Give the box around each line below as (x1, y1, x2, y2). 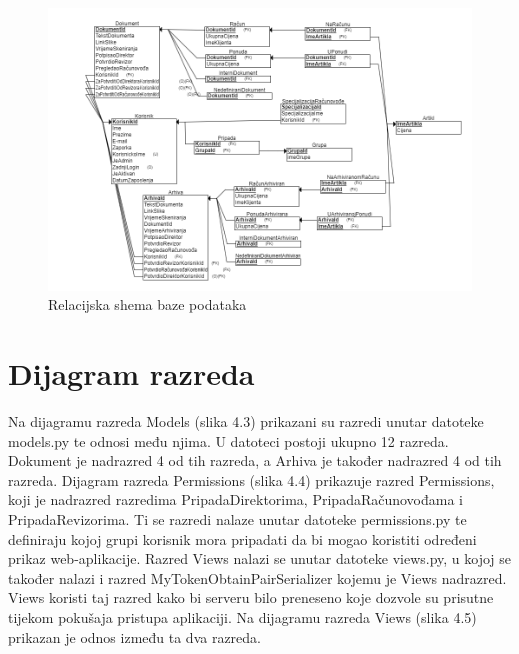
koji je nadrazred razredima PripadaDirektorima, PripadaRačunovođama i (8, 489, 463, 510)
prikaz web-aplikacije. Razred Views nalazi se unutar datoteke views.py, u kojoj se (8, 548, 512, 569)
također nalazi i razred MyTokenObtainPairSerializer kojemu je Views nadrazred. (8, 567, 507, 588)
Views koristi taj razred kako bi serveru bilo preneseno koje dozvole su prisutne (8, 587, 494, 608)
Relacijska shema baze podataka (48, 294, 247, 315)
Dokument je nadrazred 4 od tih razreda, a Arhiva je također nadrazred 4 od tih (8, 450, 502, 471)
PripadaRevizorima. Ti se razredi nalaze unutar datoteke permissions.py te (8, 508, 467, 529)
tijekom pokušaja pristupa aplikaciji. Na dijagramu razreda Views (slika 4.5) (8, 606, 477, 627)
